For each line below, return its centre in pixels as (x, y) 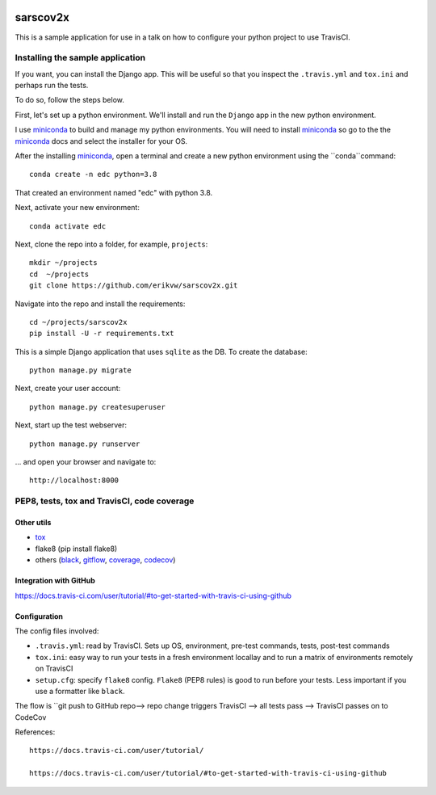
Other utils (33, 522)
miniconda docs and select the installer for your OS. (101, 141)
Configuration (39, 616)
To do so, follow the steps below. (69, 100)
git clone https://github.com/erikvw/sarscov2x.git (134, 286)
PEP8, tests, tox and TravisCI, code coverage (105, 501)
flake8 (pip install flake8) (76, 549)
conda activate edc (68, 226)
